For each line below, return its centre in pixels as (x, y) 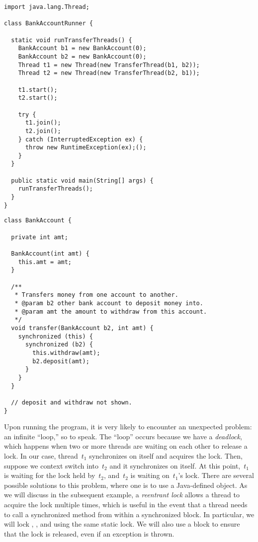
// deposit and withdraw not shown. (72, 402)
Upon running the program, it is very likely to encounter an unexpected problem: (128, 427)
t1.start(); (38, 90)
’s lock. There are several (216, 475)
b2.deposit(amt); (61, 361)
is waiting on (150, 475)
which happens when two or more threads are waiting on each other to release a (126, 446)
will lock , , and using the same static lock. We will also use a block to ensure (122, 524)
